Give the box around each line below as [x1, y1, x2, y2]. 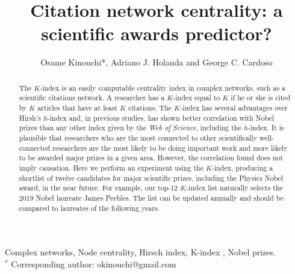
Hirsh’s [19, 112, 41, 123]
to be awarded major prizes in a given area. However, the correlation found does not [19, 153, 284, 163]
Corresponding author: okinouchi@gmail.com [11, 257, 176, 270]
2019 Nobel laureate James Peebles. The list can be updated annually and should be [19, 192, 284, 202]
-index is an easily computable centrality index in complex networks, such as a [40, 82, 285, 93]
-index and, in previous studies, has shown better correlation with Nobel [47, 112, 275, 123]
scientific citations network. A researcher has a [19, 93, 165, 103]
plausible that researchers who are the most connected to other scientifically [19, 132, 257, 142]
